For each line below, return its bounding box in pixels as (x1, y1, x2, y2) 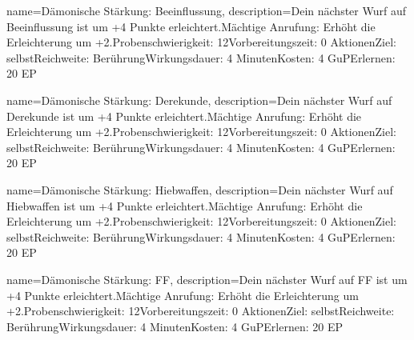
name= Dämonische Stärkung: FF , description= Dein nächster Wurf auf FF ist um (6, 270, 408, 287)
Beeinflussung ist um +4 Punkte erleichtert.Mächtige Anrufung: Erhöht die (6, 18, 376, 34)
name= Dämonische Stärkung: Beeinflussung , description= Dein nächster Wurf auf (6, 2, 406, 18)
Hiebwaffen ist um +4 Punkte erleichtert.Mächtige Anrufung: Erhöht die (6, 197, 363, 214)
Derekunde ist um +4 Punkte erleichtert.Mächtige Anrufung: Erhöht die (6, 107, 362, 124)
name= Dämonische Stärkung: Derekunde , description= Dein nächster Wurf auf (6, 91, 392, 108)
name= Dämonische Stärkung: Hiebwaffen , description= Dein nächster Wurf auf (6, 181, 393, 198)
